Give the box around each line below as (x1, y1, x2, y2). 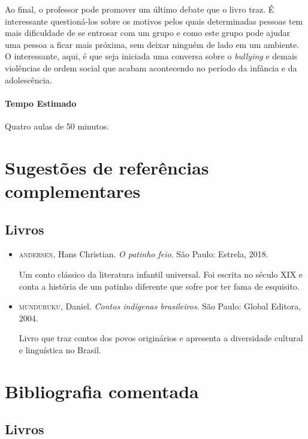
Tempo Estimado (5, 97, 77, 109)
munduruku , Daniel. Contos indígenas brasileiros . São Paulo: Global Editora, (19, 300, 301, 312)
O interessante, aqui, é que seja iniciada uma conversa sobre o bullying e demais (5, 50, 298, 62)
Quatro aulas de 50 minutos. (5, 119, 110, 132)
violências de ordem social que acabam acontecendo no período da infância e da (5, 61, 297, 74)
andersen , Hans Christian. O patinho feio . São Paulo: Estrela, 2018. (19, 248, 268, 260)
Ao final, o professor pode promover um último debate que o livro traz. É (5, 3, 274, 15)
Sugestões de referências (5, 155, 209, 179)
